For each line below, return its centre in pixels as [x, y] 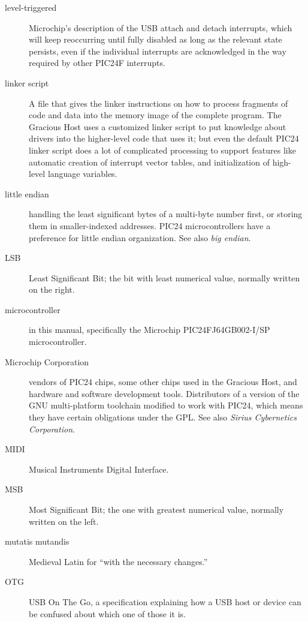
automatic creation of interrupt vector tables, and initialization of [149, 162]
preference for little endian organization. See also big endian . [140, 237]
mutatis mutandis [37, 541]
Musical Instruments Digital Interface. [99, 469]
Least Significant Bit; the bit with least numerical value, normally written [164, 277]
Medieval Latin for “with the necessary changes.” [118, 561]
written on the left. [64, 521]
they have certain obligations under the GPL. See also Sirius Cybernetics [163, 417]
